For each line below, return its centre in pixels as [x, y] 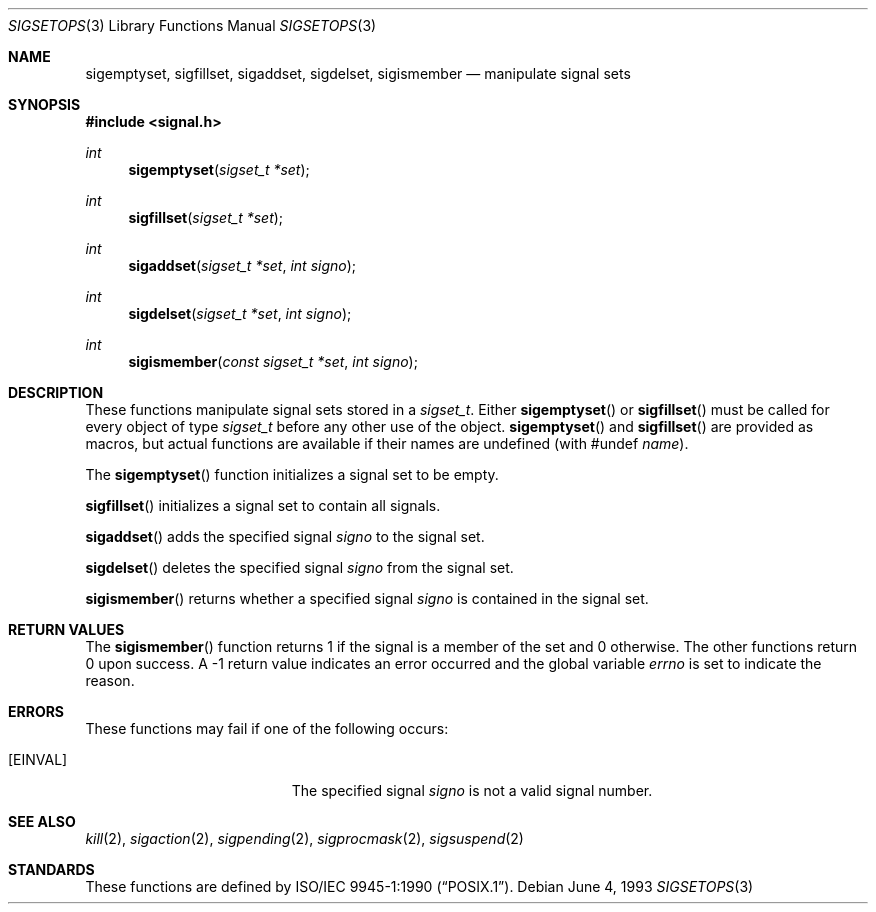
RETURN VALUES [66, 629]
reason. [110, 680]
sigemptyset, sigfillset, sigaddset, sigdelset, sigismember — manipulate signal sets [358, 73]
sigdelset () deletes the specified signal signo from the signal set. [299, 567]
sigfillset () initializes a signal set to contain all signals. [263, 505]
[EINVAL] [38, 759]
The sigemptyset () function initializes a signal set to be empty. [292, 474]
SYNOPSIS [44, 104]
